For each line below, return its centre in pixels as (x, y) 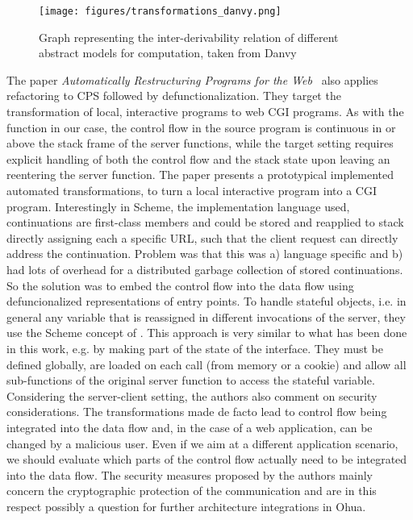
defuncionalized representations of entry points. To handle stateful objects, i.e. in (206, 301)
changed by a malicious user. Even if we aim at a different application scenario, (202, 443)
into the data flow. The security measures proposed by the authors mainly (190, 474)
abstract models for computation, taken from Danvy (168, 53)
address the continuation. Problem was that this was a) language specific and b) (205, 254)
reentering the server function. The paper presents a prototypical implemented (200, 175)
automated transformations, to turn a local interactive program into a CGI (192, 190)
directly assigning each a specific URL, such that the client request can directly (202, 237)
